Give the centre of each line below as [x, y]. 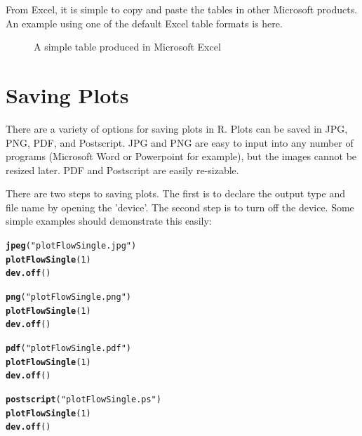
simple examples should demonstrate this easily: [109, 221]
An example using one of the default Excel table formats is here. [144, 23]
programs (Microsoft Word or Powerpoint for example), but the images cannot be [181, 156]
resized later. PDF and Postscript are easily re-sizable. [122, 170]
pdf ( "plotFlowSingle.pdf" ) [69, 348]
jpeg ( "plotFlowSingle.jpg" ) [71, 246]
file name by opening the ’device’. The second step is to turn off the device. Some [180, 207]
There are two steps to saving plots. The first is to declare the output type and [175, 193]
